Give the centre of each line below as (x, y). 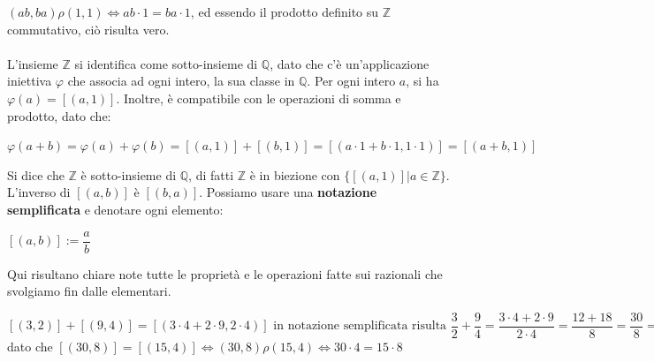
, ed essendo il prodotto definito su (285, 11)
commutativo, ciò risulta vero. (88, 29)
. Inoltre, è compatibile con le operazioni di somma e (259, 98)
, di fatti (211, 174)
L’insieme (33, 63)
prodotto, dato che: (59, 115)
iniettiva (30, 81)
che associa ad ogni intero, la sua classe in (181, 81)
